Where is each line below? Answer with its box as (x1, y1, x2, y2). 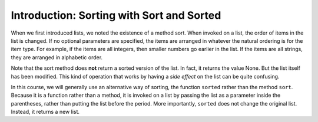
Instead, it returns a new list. (11, 109, 79, 116)
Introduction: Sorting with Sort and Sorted (11, 9, 221, 22)
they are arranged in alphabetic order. (11, 53, 103, 61)
